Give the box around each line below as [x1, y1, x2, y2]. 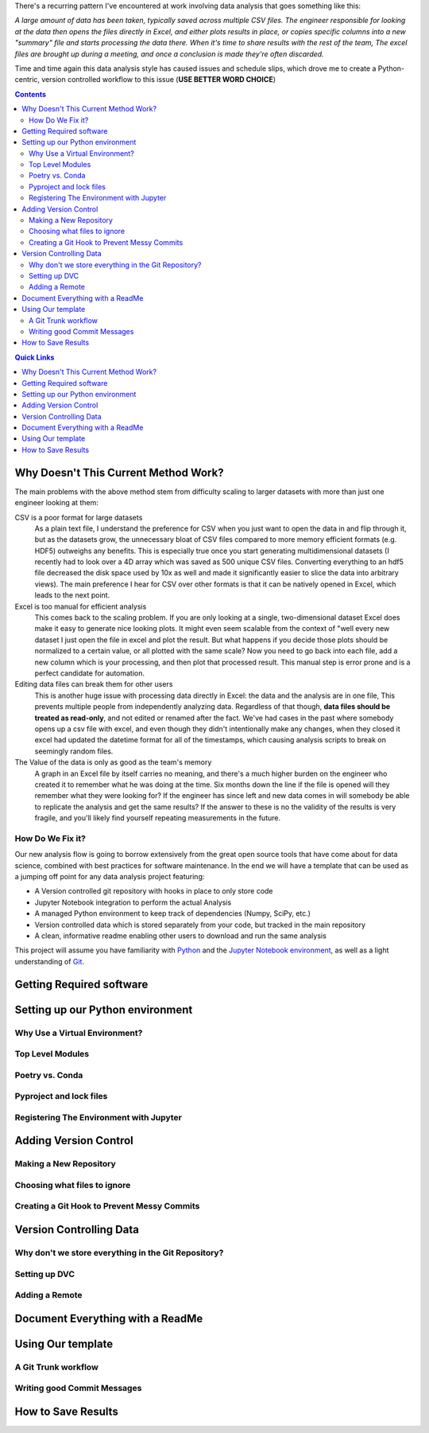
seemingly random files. [34, 746, 114, 756]
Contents [14, 89, 47, 99]
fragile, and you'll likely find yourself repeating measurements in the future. [34, 813, 281, 823]
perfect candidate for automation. [34, 668, 145, 678]
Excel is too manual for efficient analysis [14, 602, 147, 611]
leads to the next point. [34, 590, 110, 600]
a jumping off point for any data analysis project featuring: [14, 872, 205, 881]
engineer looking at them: [14, 498, 99, 508]
